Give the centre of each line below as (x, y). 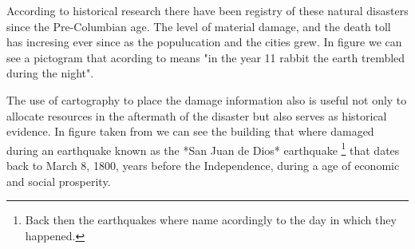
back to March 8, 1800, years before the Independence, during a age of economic (203, 165)
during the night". (50, 73)
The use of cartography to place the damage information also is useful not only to (207, 99)
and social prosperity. (59, 181)
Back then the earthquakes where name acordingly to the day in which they (211, 220)
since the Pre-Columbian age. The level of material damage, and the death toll (199, 26)
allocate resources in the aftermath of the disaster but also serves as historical (197, 115)
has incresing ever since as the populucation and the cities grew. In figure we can (204, 42)
